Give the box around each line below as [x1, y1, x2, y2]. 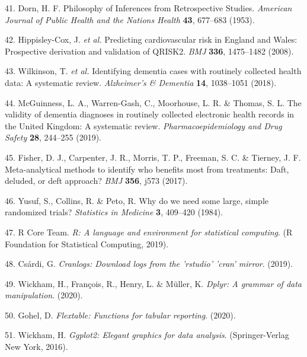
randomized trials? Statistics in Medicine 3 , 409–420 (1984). [5, 206, 223, 218]
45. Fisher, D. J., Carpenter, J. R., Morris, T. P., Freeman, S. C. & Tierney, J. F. [5, 151, 301, 163]
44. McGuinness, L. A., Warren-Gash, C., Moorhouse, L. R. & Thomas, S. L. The [5, 96, 302, 109]
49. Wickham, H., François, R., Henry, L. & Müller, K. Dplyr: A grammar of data [5, 277, 302, 289]
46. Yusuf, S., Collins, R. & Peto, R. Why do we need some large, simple [5, 194, 269, 206]
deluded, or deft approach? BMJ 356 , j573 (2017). [5, 174, 188, 187]
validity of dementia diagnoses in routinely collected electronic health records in [5, 108, 295, 120]
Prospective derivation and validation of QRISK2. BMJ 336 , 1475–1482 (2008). [5, 44, 294, 57]
